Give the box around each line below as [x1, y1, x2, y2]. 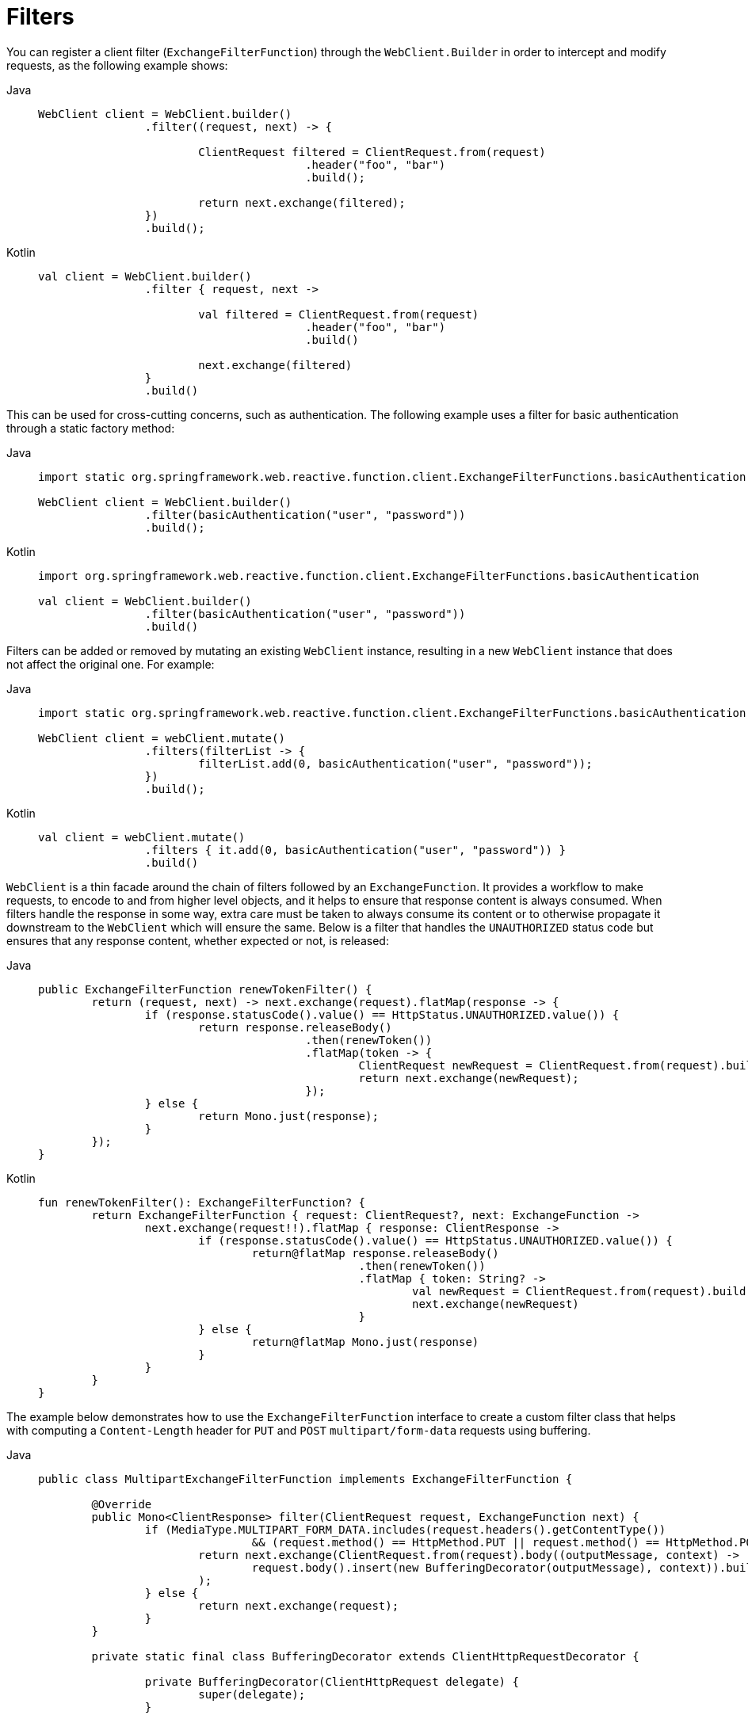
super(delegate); [198, 1687, 306, 1701]
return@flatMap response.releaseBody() [251, 1246, 499, 1260]
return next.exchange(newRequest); [358, 1071, 579, 1084]
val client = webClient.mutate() [38, 830, 246, 844]
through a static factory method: [6, 421, 175, 435]
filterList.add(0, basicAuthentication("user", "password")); [198, 757, 593, 770]
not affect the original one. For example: [6, 657, 215, 671]
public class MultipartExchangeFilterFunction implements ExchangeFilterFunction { [38, 1472, 573, 1485]
